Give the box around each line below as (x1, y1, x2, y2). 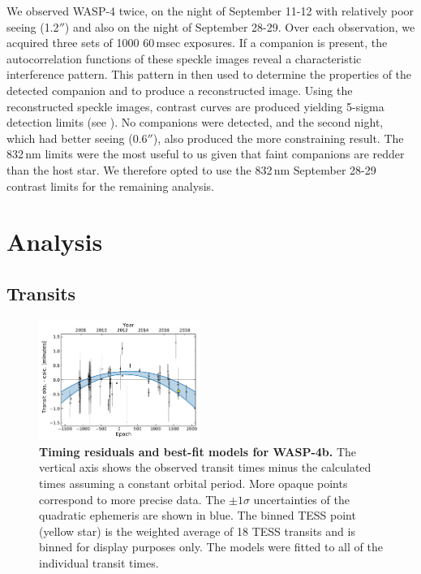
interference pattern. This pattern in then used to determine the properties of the (6, 66, 412, 83)
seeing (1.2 (6, 18, 59, 35)
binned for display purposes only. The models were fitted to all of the (39, 538, 383, 555)
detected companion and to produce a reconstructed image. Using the (6, 81, 353, 98)
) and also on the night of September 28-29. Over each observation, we (64, 18, 415, 35)
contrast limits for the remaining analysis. (6, 177, 214, 194)
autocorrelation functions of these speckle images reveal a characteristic (6, 50, 362, 67)
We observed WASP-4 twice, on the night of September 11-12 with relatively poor (6, 2, 415, 19)
